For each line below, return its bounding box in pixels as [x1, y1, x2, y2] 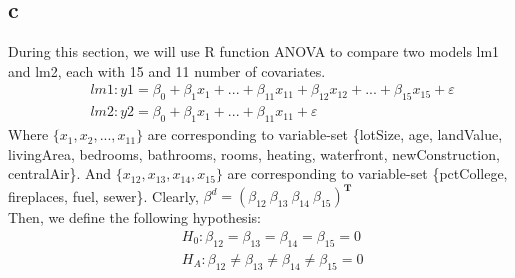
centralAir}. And [8, 163, 112, 184]
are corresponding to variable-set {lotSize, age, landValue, [147, 124, 503, 145]
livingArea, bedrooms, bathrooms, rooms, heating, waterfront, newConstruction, [8, 143, 500, 164]
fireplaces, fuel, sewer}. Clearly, [8, 185, 199, 206]
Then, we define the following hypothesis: [8, 207, 261, 228]
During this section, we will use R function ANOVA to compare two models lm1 [8, 41, 500, 62]
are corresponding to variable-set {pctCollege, [227, 163, 508, 184]
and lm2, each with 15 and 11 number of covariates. [8, 60, 326, 81]
